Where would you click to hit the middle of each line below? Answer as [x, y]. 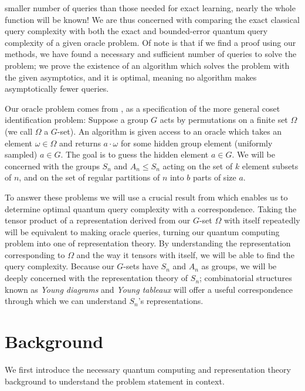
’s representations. [171, 301]
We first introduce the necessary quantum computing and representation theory [148, 369]
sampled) [21, 154]
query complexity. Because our [60, 266]
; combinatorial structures [246, 278]
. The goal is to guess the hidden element [135, 154]
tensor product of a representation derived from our [98, 220]
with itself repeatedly [262, 220]
